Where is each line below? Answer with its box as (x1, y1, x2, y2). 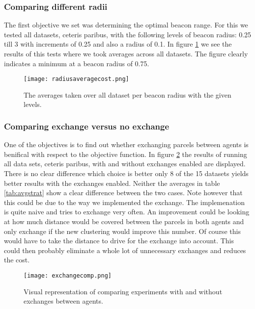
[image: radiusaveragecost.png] (24, 76, 129, 83)
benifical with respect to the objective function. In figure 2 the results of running (4, 149, 247, 159)
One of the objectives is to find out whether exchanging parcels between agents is (4, 139, 249, 150)
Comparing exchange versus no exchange (4, 120, 170, 132)
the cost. (4, 255, 30, 265)
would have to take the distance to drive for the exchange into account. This (4, 235, 234, 246)
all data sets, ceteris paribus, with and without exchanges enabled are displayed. (4, 158, 246, 169)
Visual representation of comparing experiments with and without (24, 286, 223, 296)
